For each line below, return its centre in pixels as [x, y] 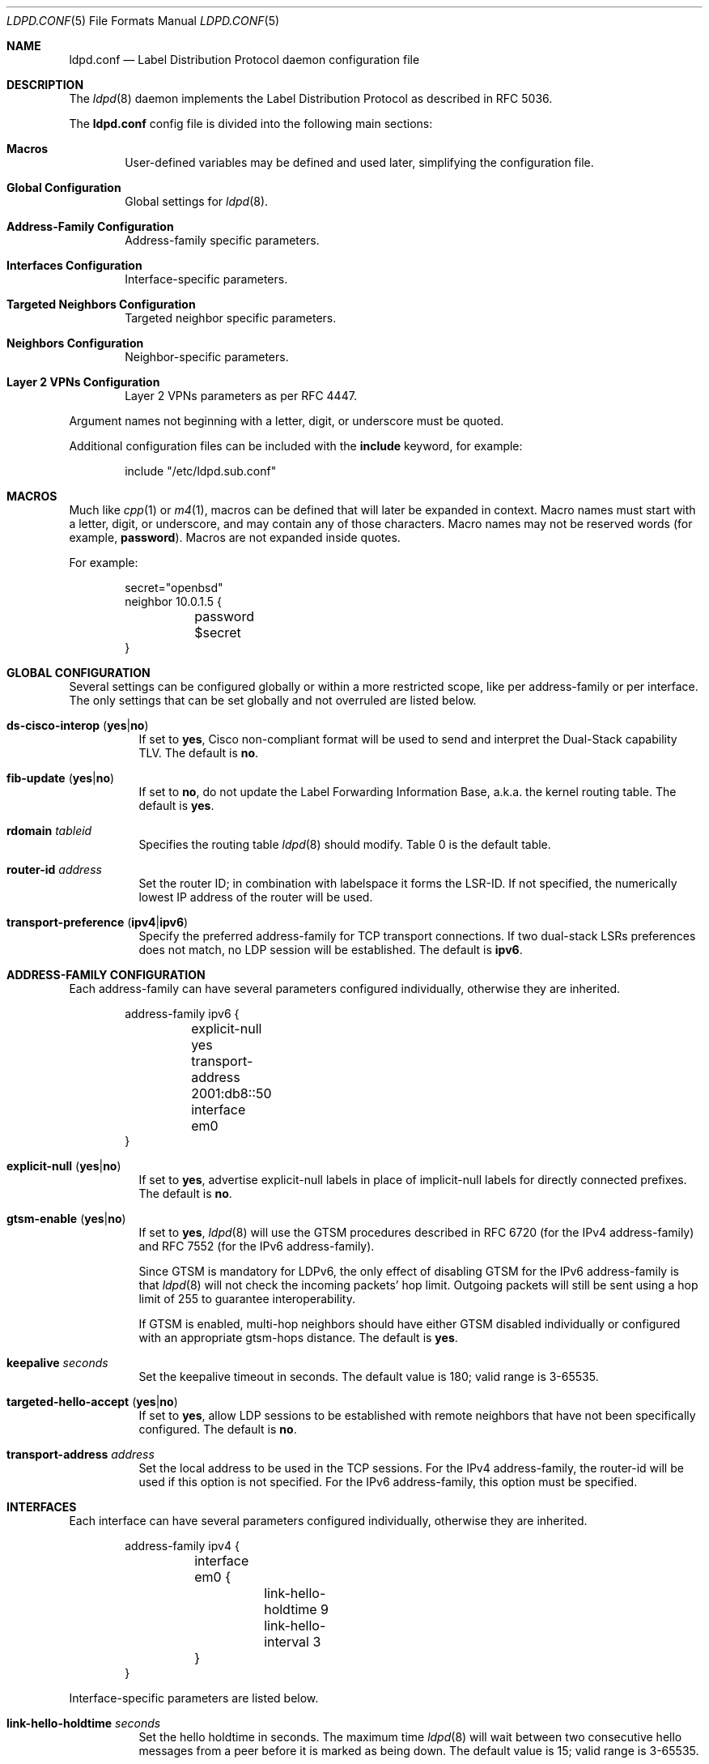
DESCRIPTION [45, 85]
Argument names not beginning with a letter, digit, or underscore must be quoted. [287, 421]
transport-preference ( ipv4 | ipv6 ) [98, 922]
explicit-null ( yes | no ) [64, 1166]
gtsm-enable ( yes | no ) [66, 1219]
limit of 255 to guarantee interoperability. [247, 1299]
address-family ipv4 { [182, 1546]
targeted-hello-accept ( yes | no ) [92, 1402]
